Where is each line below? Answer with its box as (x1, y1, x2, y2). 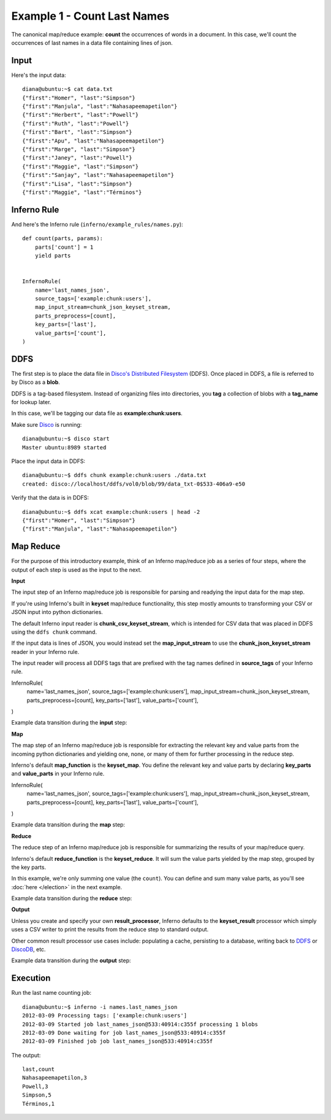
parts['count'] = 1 (34, 243, 94, 251)
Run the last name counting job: (11, 989, 92, 997)
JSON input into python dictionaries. (11, 609, 104, 616)
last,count (22, 1066, 55, 1073)
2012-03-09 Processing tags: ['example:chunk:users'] (22, 1012, 187, 1019)
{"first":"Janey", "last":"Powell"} (22, 154, 132, 161)
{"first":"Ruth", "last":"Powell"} (22, 120, 129, 127)
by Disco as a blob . (11, 378, 61, 386)
